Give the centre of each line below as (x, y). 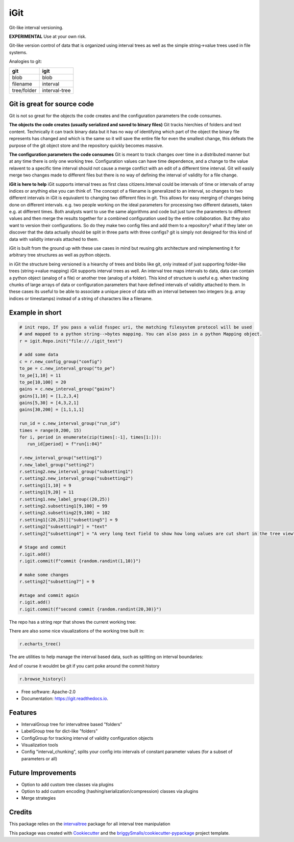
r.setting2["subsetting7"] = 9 (57, 582)
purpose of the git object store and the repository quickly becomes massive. (86, 145)
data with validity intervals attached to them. (54, 239)
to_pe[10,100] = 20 (43, 382)
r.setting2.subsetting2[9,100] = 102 (65, 513)
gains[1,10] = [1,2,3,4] (49, 396)
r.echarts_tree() (40, 644)
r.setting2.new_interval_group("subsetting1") (76, 471)
